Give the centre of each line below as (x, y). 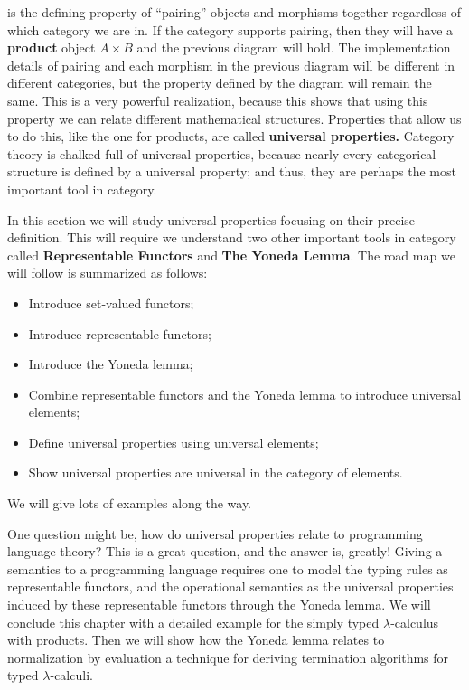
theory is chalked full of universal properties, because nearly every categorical (222, 153)
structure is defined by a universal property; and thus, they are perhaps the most (232, 171)
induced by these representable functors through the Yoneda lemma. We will (219, 605)
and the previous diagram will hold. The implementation (294, 47)
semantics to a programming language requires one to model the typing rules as (228, 568)
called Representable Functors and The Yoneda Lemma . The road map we (231, 255)
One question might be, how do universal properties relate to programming (215, 533)
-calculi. (71, 675)
